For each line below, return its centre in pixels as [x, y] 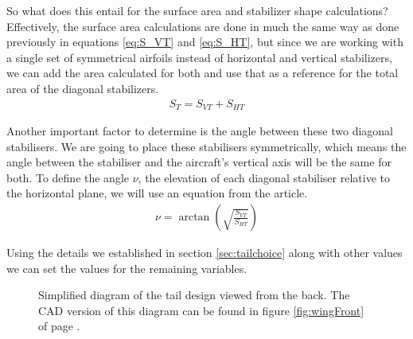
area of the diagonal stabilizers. [83, 88]
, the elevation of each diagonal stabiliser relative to [264, 177]
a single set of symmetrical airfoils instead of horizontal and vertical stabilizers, [199, 57]
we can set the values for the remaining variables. [127, 268]
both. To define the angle [68, 177]
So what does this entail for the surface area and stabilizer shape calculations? [197, 10]
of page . [59, 326]
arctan [194, 218]
